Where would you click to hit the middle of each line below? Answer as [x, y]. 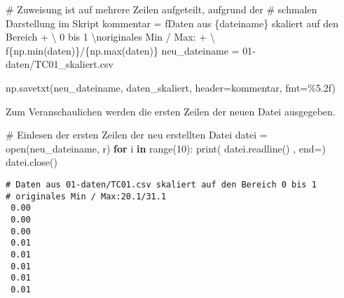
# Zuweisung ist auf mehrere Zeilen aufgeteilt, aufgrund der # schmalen [161, 9]
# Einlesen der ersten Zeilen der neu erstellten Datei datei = [137, 135]
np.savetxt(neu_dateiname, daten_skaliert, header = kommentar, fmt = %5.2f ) [171, 87]
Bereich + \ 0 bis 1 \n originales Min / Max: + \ [110, 37]
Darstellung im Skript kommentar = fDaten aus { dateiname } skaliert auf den [172, 23]
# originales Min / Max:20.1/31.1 [86, 196]
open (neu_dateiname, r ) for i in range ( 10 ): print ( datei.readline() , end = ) [166, 148]
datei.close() [32, 162]
